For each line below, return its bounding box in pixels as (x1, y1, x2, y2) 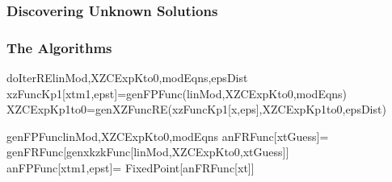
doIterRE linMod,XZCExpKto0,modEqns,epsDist (6, 69, 248, 86)
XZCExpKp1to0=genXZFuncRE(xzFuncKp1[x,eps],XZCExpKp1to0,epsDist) (6, 101, 386, 118)
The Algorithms (6, 37, 112, 57)
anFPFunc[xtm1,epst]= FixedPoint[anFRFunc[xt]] (6, 159, 255, 176)
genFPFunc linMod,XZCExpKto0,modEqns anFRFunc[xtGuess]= (6, 127, 329, 144)
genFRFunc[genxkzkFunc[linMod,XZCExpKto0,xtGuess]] (6, 143, 289, 160)
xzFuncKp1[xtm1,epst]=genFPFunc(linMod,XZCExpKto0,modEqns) (6, 85, 348, 101)
